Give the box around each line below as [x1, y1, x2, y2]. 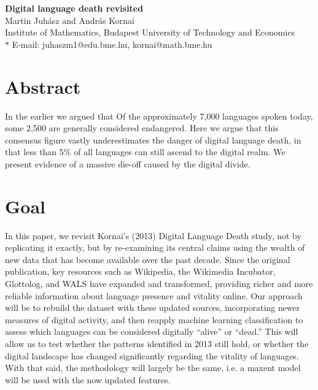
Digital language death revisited [5, 2, 144, 14]
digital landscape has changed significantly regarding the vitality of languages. [5, 349, 299, 362]
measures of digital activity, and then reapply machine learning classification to [5, 313, 303, 326]
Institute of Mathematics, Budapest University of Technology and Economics [5, 26, 295, 39]
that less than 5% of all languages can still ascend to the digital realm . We [5, 145, 285, 158]
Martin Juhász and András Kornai [5, 13, 134, 26]
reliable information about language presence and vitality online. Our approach [5, 289, 303, 302]
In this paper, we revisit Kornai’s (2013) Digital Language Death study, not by [5, 229, 301, 242]
